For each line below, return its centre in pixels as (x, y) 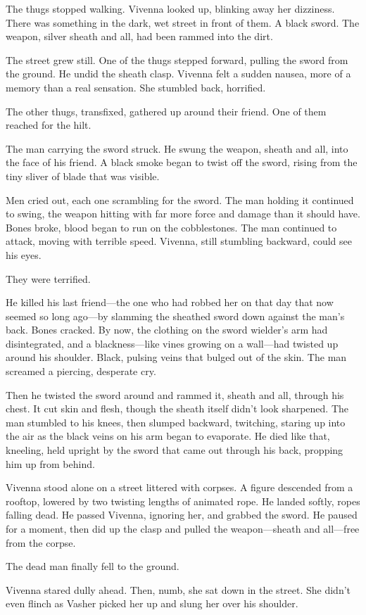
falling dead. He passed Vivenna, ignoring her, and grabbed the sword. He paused (182, 515)
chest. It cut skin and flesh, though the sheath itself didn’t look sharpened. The (177, 408)
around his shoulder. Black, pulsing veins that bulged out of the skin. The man (176, 357)
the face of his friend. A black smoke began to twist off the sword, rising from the (182, 162)
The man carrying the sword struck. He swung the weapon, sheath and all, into (177, 148)
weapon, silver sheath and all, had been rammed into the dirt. (139, 36)
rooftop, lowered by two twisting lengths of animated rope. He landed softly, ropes (183, 501)
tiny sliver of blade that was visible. (83, 176)
